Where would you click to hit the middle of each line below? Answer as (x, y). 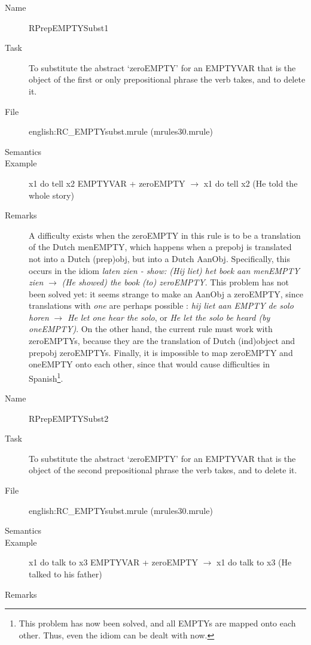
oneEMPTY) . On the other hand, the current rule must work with (151, 329)
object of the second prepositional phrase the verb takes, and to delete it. (163, 470)
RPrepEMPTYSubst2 (69, 418)
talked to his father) (65, 574)
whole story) (51, 195)
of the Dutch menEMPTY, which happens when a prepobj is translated (160, 247)
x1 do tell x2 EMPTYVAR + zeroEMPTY (107, 183)
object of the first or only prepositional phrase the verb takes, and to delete (167, 79)
